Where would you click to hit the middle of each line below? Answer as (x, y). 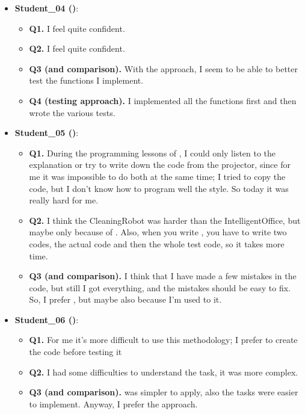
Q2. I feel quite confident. (77, 48)
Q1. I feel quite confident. (77, 28)
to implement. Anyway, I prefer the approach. (113, 403)
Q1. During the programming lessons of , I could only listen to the (152, 153)
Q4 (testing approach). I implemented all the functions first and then (163, 100)
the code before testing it (75, 352)
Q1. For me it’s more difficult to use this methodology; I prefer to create (163, 340)
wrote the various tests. (72, 112)
